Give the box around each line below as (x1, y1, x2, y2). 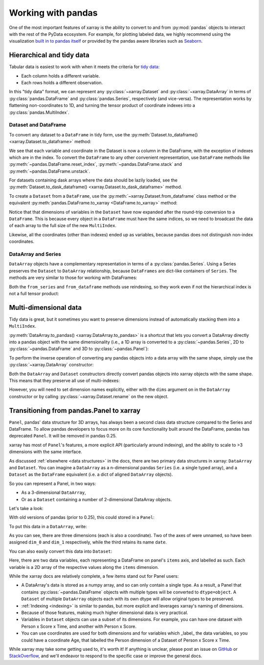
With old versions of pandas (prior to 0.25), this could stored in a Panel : (9, 514, 155, 520)
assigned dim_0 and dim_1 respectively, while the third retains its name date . (9, 539, 167, 545)
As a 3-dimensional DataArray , (21, 489, 87, 495)
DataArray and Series (9, 251, 61, 257)
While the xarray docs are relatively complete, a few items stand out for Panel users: (9, 573, 179, 579)
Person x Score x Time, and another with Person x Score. (21, 623, 137, 629)
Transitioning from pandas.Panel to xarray (9, 406, 141, 414)
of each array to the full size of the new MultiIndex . (9, 223, 117, 229)
